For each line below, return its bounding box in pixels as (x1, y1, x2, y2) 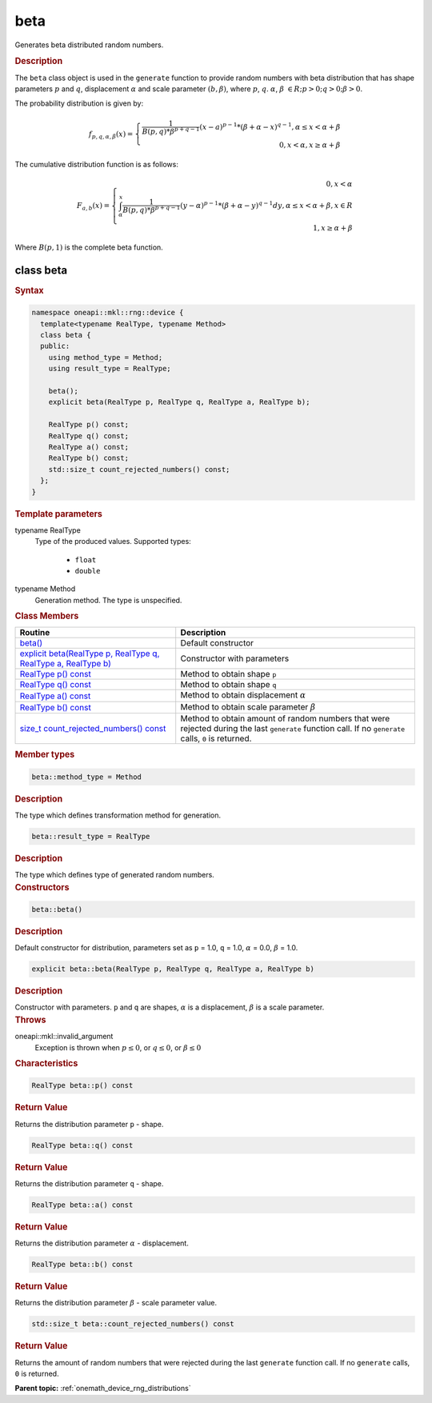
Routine (19, 627, 50, 638)
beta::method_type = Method (31, 772, 142, 781)
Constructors (14, 881, 70, 893)
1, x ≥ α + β (313, 224, 353, 233)
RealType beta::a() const (31, 1200, 134, 1209)
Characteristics (14, 1057, 78, 1069)
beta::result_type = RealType (31, 832, 150, 841)
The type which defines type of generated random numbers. (14, 870, 215, 880)
